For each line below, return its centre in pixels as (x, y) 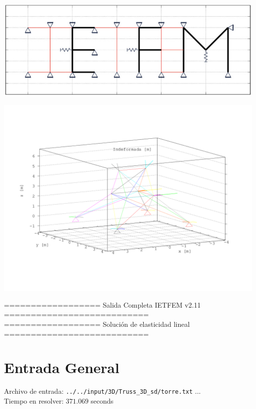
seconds (102, 400)
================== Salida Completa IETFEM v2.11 (102, 304)
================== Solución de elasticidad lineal (97, 324)
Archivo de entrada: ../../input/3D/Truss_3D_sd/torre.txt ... (102, 391)
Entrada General (62, 367)
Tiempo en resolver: (34, 400)
